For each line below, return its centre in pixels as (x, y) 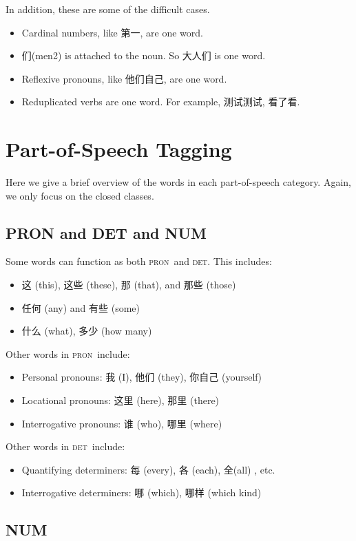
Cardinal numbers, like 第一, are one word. (112, 32)
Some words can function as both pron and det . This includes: (139, 261)
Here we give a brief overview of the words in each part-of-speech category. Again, (178, 182)
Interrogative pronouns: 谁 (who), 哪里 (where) (122, 423)
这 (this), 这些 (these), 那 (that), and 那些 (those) (129, 285)
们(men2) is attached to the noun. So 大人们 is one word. (144, 55)
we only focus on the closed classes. (80, 195)
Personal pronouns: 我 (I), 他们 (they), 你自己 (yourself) (142, 377)
